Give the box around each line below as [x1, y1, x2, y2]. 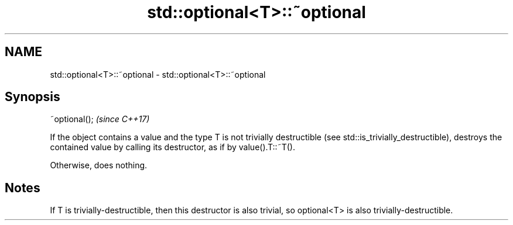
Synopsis [5, 89, 60, 105]
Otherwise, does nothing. [50, 160, 148, 171]
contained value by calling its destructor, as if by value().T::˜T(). [50, 142, 295, 153]
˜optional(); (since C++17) [50, 114, 150, 124]
